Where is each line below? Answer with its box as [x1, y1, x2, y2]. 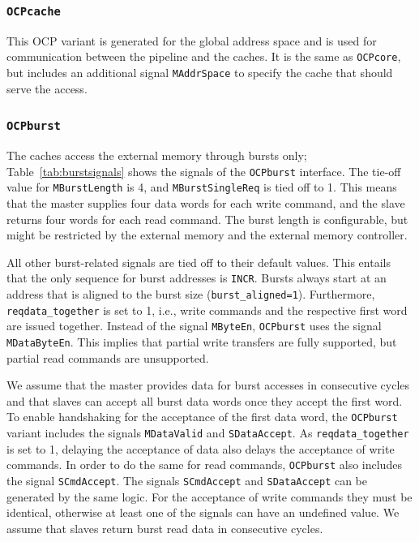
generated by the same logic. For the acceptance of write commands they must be [6, 488, 413, 505]
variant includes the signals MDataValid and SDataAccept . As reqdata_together [6, 424, 409, 441]
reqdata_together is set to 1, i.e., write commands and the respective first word [6, 301, 408, 318]
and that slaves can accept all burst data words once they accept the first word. [6, 392, 403, 409]
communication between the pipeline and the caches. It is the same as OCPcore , [6, 48, 401, 65]
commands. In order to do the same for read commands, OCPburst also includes [6, 456, 402, 473]
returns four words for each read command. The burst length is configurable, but [6, 210, 408, 227]
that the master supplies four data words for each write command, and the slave [6, 194, 405, 211]
